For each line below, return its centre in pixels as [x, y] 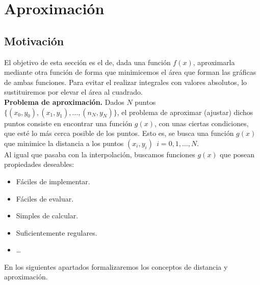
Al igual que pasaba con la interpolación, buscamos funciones [100, 154]
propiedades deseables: [39, 164]
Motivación [34, 40]
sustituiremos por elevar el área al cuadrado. [73, 92]
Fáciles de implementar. [53, 181]
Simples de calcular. [47, 216]
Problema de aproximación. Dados [64, 102]
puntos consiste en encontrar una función [68, 123]
